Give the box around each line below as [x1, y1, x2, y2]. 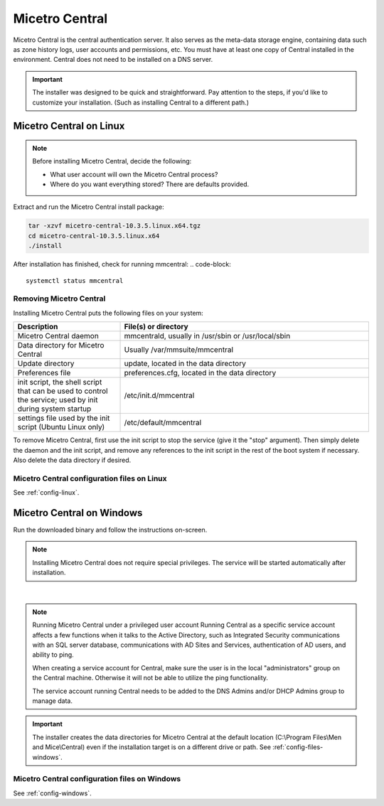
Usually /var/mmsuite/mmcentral [124, 345, 234, 355]
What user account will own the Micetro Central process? [50, 170, 218, 178]
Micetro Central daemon [17, 331, 99, 341]
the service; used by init [17, 395, 98, 405]
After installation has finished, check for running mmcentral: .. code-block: [13, 260, 231, 269]
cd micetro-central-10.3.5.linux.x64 [28, 232, 160, 240]
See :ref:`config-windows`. [13, 789, 92, 797]
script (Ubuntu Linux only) [17, 422, 105, 432]
